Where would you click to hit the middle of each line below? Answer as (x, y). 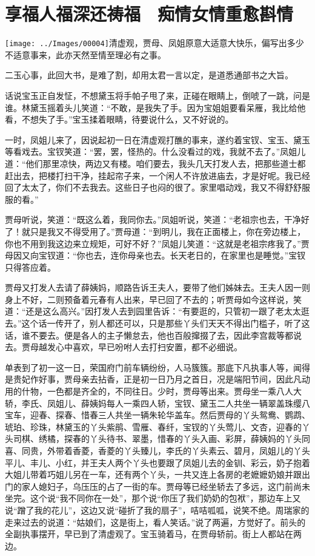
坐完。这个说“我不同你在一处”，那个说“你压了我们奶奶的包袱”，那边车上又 (153, 498)
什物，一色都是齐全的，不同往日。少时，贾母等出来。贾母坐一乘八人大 (161, 391)
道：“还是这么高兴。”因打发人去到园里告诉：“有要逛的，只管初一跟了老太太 (153, 311)
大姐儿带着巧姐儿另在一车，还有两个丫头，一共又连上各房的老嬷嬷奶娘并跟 (153, 474)
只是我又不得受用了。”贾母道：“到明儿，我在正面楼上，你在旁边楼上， (168, 231)
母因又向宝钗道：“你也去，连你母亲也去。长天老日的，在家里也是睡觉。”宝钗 (155, 255)
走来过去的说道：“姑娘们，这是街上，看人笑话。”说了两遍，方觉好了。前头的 (155, 522)
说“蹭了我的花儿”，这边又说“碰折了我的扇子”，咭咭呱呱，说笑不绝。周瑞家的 (157, 510)
